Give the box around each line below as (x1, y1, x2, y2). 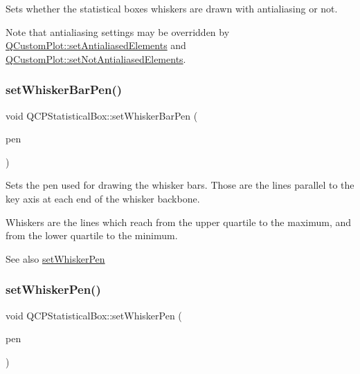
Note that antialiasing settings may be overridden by (6, 24, 230, 39)
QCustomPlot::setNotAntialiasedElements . (6, 51, 186, 66)
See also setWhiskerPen (6, 251, 105, 265)
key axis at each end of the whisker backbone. (6, 191, 200, 205)
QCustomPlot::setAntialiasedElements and (6, 38, 186, 53)
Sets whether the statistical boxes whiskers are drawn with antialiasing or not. (6, 1, 338, 15)
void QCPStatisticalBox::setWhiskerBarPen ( (6, 108, 198, 122)
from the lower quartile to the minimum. (6, 228, 178, 243)
